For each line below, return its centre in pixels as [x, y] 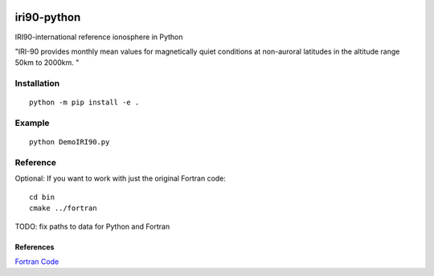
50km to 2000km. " [47, 63]
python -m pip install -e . [84, 103]
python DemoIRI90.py [70, 142]
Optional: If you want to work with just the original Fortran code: [121, 179]
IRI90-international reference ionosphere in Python [99, 37]
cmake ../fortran [63, 208]
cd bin [42, 197]
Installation [37, 83]
